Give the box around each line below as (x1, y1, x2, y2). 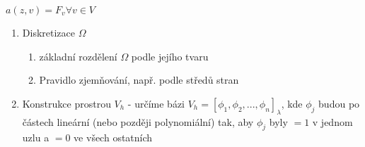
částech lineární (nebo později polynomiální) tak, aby (22, 114, 254, 129)
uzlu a (22, 130, 50, 145)
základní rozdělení (39, 49, 117, 63)
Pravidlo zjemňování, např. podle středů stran (39, 72, 239, 87)
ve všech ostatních (74, 130, 153, 145)
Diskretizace (22, 25, 75, 39)
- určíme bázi (127, 96, 185, 110)
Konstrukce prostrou (22, 96, 111, 110)
